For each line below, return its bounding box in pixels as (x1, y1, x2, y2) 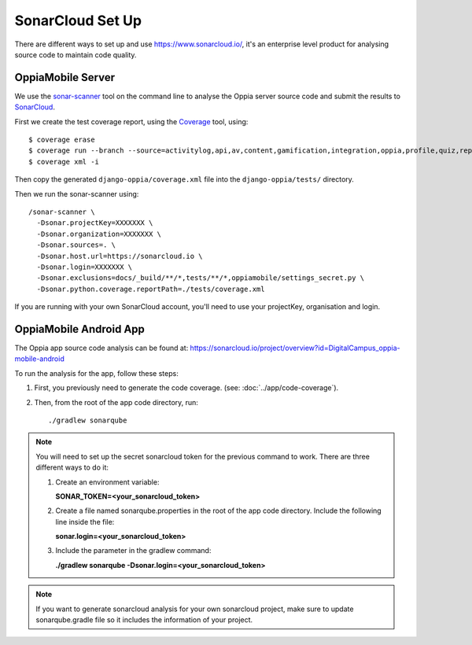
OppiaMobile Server (14, 71, 116, 84)
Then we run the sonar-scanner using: (14, 189, 139, 198)
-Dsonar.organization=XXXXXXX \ (36, 229, 161, 238)
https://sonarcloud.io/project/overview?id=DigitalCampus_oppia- (190, 343, 400, 352)
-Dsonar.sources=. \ (36, 241, 116, 249)
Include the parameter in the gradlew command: (55, 546, 212, 555)
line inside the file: (55, 517, 115, 526)
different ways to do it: (35, 463, 109, 472)
